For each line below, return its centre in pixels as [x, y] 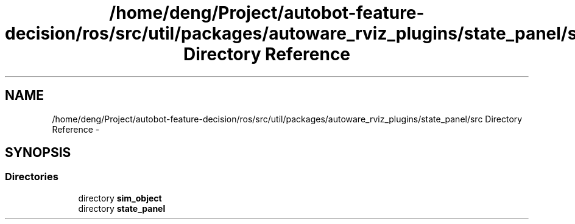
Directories [32, 177]
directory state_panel [122, 208]
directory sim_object [120, 198]
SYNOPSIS [38, 153]
